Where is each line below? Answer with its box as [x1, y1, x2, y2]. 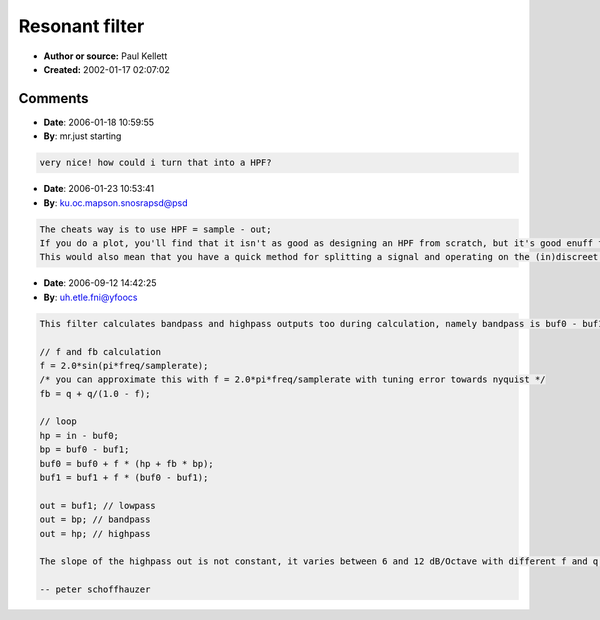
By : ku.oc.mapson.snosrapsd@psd [43, 196, 189, 209]
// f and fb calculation [39, 346, 162, 357]
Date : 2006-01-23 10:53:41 [43, 183, 155, 195]
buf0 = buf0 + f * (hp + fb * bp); [39, 458, 214, 469]
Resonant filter [18, 15, 145, 37]
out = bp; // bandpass [39, 514, 151, 525]
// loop [39, 416, 77, 427]
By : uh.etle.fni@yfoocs [43, 291, 138, 303]
